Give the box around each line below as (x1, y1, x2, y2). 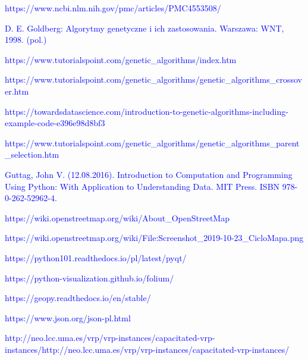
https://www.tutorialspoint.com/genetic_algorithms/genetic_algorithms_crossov (5, 73, 302, 86)
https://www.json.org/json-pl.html (5, 311, 131, 324)
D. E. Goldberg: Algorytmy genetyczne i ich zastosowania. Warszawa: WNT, (5, 21, 284, 34)
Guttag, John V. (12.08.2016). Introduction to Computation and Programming (5, 168, 293, 180)
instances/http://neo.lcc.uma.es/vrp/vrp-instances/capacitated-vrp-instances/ (5, 343, 290, 355)
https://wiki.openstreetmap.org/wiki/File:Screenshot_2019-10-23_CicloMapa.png (5, 231, 304, 244)
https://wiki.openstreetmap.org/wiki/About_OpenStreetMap (5, 211, 230, 224)
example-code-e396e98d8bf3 (5, 117, 105, 129)
